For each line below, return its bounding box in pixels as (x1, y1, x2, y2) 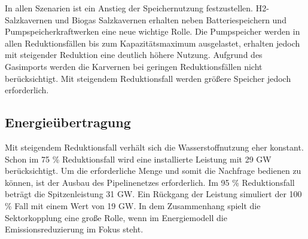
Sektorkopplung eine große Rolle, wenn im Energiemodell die (5, 211, 227, 223)
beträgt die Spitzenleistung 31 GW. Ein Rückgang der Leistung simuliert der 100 (5, 188, 302, 200)
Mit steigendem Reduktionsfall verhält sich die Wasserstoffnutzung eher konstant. (5, 140, 304, 153)
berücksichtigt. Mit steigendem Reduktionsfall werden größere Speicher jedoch (5, 72, 291, 84)
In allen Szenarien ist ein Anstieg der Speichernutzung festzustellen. (5, 2, 253, 14)
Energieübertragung (5, 113, 131, 131)
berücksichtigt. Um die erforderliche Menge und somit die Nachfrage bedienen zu (5, 164, 301, 177)
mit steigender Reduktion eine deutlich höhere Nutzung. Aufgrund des (5, 48, 263, 61)
